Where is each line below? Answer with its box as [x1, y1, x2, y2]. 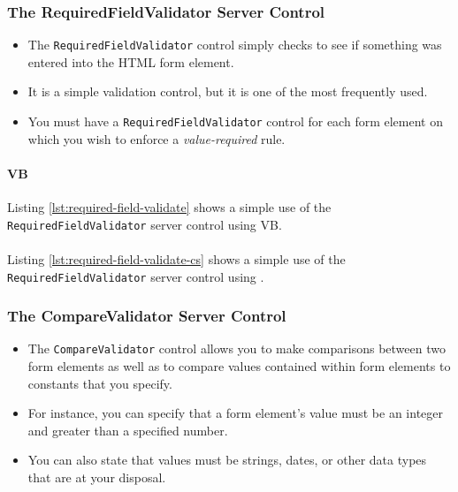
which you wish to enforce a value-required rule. [27, 129, 286, 148]
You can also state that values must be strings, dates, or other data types [27, 450, 427, 469]
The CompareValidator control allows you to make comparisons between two [27, 339, 446, 358]
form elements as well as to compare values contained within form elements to [27, 357, 451, 375]
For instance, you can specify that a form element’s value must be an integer [27, 404, 443, 422]
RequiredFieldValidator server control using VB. [7, 215, 282, 233]
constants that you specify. [27, 374, 172, 392]
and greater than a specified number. [27, 420, 228, 439]
